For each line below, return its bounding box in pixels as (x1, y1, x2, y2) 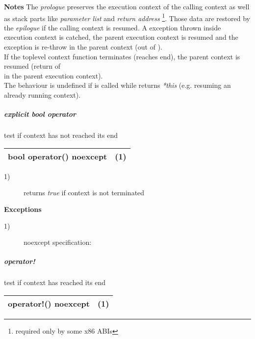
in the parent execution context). (4, 70, 103, 80)
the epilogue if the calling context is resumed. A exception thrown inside (4, 22, 221, 32)
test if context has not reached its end (4, 130, 118, 140)
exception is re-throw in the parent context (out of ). (4, 42, 162, 52)
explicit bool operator (4, 109, 76, 119)
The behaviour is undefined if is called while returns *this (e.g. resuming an (4, 80, 231, 90)
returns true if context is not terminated (24, 187, 145, 198)
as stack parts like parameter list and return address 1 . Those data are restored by (4, 11, 250, 23)
